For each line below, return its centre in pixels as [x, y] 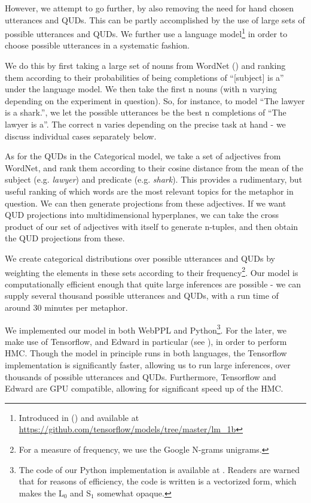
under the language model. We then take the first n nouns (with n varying [141, 89]
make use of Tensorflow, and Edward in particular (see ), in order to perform [146, 341]
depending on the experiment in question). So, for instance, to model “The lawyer [155, 100]
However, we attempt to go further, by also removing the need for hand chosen [149, 8]
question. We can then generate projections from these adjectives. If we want [146, 203]
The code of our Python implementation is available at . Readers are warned [159, 469]
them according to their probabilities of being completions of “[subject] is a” [144, 77]
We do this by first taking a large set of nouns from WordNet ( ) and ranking [145, 66]
